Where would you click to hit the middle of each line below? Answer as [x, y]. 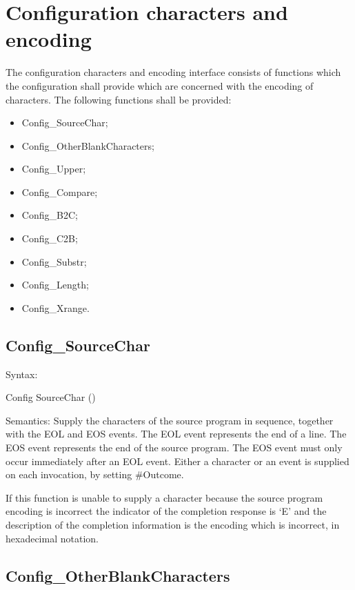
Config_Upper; [54, 169]
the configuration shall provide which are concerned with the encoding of [160, 85]
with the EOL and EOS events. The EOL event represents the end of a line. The [176, 434]
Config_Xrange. [55, 307]
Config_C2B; [50, 238]
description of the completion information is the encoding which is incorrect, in [173, 524]
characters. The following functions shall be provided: [119, 99]
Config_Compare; [60, 191]
